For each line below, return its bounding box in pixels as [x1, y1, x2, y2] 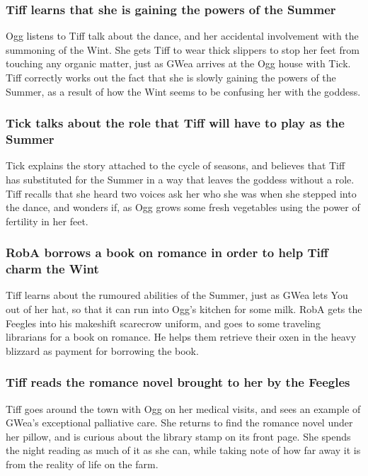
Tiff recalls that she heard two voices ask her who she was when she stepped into [6, 186, 357, 200]
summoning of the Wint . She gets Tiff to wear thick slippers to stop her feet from [6, 42, 360, 57]
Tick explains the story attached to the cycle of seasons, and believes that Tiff [6, 158, 345, 173]
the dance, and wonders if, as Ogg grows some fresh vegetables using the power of [6, 200, 360, 215]
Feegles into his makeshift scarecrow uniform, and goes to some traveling [6, 315, 321, 330]
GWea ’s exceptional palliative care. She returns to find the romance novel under [6, 415, 353, 430]
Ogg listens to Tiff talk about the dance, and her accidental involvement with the [6, 28, 359, 43]
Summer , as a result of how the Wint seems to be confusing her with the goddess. [6, 84, 361, 98]
